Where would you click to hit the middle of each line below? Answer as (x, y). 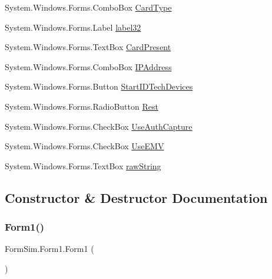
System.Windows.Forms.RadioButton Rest (82, 106)
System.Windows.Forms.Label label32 (73, 27)
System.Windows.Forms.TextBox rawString (83, 165)
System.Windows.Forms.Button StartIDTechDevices (99, 86)
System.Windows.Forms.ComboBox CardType (88, 7)
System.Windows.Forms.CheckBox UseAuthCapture (99, 126)
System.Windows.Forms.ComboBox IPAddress (88, 66)
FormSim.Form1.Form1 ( (49, 249)
